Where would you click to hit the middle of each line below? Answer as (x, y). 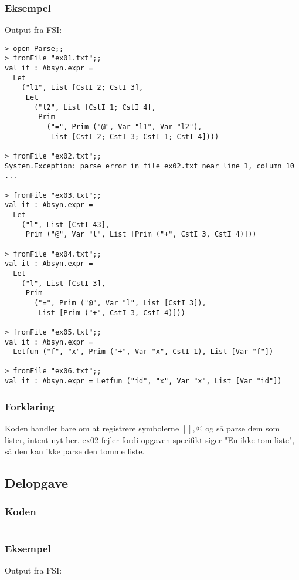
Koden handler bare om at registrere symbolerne (92, 428)
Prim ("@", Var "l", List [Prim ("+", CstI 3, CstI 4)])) (141, 235)
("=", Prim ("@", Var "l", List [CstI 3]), (120, 303)
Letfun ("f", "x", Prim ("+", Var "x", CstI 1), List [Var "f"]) (143, 352)
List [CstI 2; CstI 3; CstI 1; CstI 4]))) (135, 136)
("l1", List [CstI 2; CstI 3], (82, 88)
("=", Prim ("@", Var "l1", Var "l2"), (124, 127)
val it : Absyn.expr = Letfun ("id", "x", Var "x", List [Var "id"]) (143, 381)
